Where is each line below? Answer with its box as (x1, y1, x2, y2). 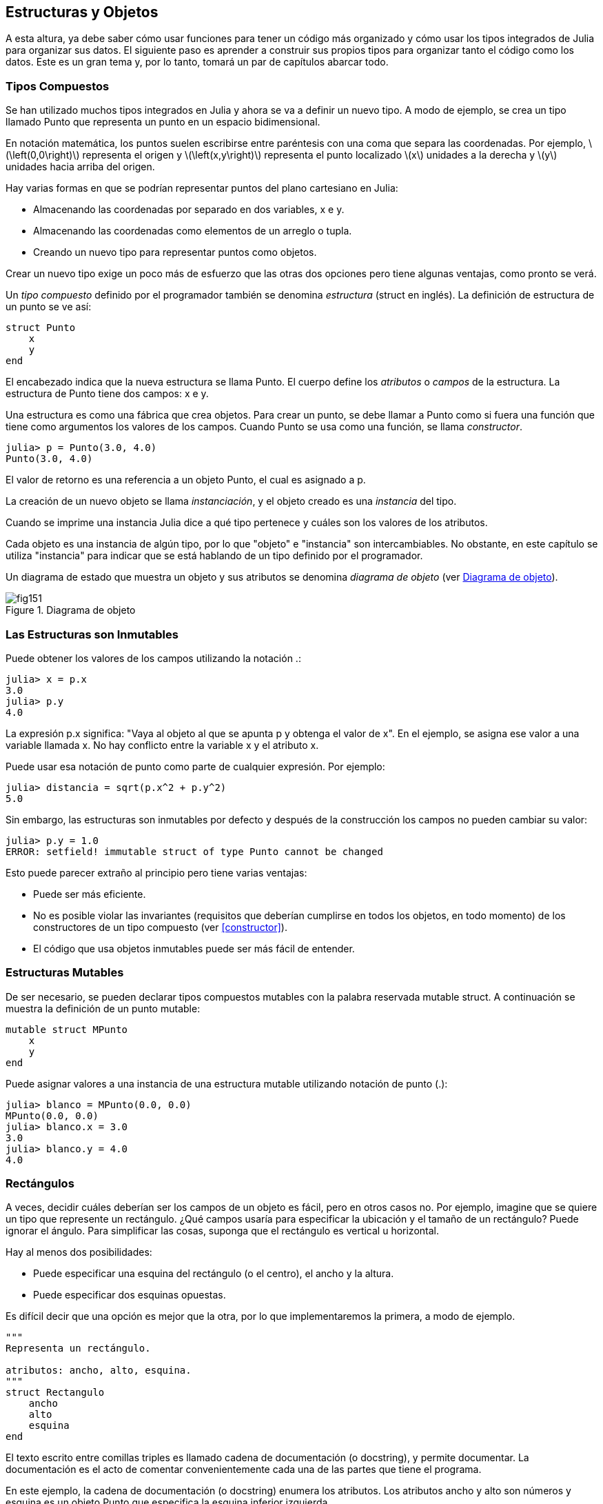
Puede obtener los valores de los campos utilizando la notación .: (6, 652, 301, 664)
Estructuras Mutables (6, 965, 124, 980)
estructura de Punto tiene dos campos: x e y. (6, 388, 209, 400)
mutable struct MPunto (6, 1023, 128, 1035)
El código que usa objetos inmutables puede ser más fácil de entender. (33, 942, 355, 954)
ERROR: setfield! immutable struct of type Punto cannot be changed (6, 845, 383, 857)
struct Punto (6, 322, 76, 334)
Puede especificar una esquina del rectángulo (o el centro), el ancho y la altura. (33, 1267, 394, 1280)
